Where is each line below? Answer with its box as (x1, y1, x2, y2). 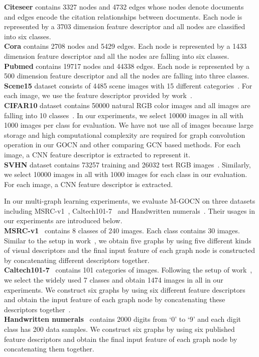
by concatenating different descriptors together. (4, 254, 150, 265)
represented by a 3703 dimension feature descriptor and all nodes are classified (4, 21, 245, 32)
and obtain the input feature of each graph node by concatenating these (4, 294, 225, 305)
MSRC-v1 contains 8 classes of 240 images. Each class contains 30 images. (4, 225, 240, 236)
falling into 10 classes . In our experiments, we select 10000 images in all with (4, 110, 243, 120)
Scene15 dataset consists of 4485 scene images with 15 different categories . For (4, 80, 252, 91)
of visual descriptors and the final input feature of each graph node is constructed (4, 245, 255, 255)
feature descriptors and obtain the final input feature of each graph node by (4, 333, 237, 344)
